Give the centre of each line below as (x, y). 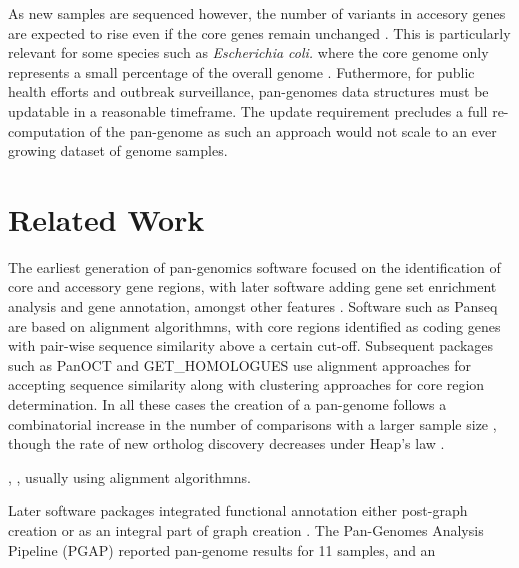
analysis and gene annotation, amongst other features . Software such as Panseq (253, 306)
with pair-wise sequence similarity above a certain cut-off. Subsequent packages (251, 345)
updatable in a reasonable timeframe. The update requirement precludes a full (248, 110)
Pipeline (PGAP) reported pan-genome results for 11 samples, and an (222, 549)
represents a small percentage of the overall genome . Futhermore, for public (241, 71)
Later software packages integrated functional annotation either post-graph (238, 510)
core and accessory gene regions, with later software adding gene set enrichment (252, 286)
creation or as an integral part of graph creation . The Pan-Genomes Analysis (246, 530)
